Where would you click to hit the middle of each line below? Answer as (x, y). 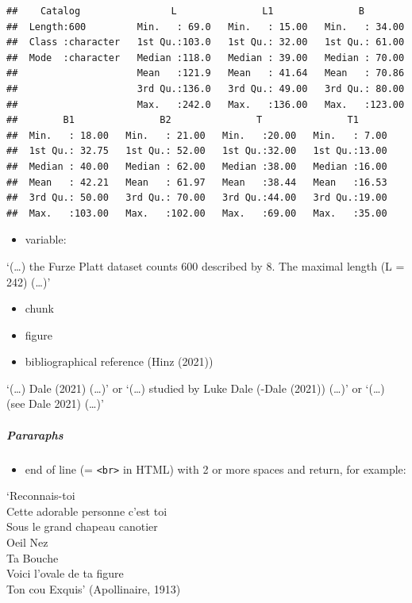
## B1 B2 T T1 (183, 120)
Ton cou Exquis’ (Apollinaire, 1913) (94, 588)
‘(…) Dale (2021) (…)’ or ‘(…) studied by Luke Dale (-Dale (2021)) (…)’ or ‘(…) (196, 388)
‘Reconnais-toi (41, 495)
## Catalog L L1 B (186, 11)
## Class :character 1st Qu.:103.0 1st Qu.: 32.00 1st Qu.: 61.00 (206, 42)
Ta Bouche (33, 557)
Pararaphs (35, 434)
